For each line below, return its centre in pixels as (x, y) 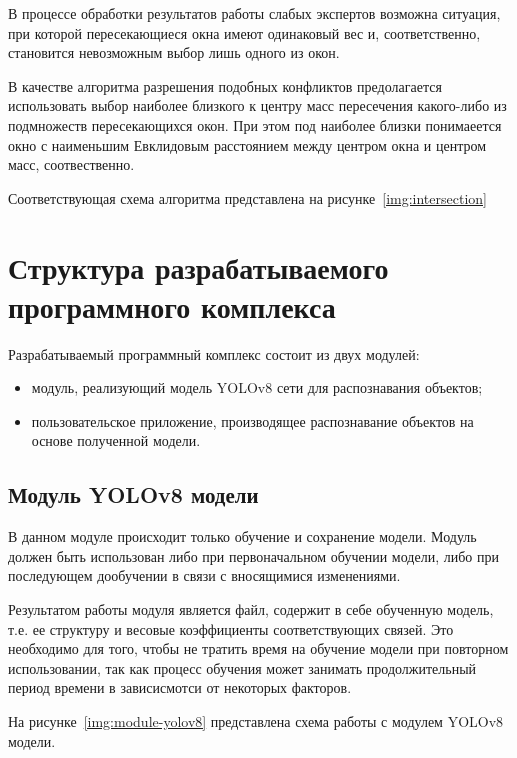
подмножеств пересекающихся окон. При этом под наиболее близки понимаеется (255, 124)
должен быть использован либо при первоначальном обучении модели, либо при (253, 555)
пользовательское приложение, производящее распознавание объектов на (252, 420)
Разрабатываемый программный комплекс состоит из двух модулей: (214, 353)
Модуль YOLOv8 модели (133, 494)
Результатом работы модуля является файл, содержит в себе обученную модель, (251, 609)
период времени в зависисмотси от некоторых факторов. (180, 687)
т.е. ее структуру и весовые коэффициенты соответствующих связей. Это (231, 628)
